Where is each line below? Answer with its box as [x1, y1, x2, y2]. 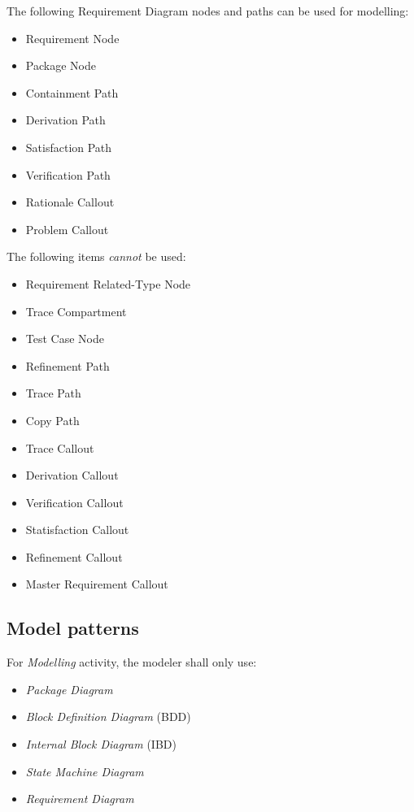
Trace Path [25, 384, 81, 402]
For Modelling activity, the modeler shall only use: [7, 654, 257, 671]
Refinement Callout [25, 548, 123, 565]
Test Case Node [25, 330, 104, 347]
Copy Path [25, 411, 80, 428]
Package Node [25, 57, 96, 74]
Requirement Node [25, 29, 120, 46]
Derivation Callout [25, 467, 119, 484]
